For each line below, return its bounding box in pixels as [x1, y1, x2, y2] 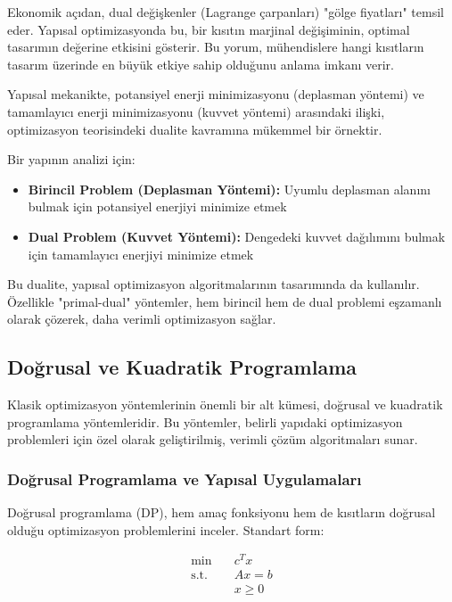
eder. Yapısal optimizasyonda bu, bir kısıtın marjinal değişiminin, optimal [7, 20, 410, 38]
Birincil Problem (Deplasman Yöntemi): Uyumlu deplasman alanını [28, 179, 431, 198]
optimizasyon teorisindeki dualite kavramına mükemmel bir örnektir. [7, 120, 382, 138]
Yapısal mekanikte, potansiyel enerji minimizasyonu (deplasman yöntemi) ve [7, 85, 424, 103]
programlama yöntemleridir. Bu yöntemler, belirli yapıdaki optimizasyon [7, 412, 403, 431]
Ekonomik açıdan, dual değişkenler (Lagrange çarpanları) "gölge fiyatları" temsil [7, 3, 444, 21]
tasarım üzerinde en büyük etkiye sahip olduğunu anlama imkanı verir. [7, 54, 394, 73]
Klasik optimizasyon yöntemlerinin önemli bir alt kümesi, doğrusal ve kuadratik [7, 395, 443, 414]
